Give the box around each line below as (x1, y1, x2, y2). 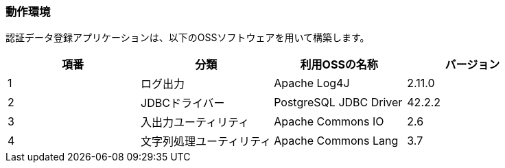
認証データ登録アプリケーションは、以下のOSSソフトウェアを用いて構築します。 (5, 32, 370, 44)
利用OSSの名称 (300, 58, 378, 72)
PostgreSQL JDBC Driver (274, 95, 403, 110)
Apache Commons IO (274, 115, 384, 129)
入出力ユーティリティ (141, 115, 250, 130)
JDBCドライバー (141, 96, 225, 110)
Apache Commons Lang (274, 134, 399, 148)
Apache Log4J (274, 76, 350, 91)
